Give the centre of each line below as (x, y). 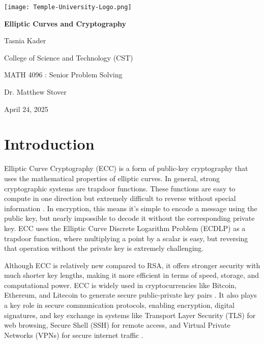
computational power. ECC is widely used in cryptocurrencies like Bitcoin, (120, 285)
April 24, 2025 (26, 109)
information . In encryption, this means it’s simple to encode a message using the (131, 208)
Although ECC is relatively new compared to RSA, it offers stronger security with (132, 265)
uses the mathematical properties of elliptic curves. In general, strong (112, 178)
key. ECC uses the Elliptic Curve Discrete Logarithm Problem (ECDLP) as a (125, 228)
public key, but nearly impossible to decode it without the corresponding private (129, 218)
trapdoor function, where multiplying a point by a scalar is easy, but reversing (126, 238)
